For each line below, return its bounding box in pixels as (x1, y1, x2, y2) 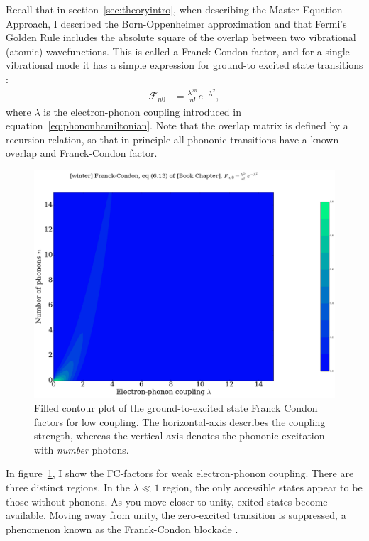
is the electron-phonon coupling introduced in (43, 104, 241, 119)
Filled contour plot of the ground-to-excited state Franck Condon (34, 400, 318, 415)
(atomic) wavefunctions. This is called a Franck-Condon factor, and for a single (6, 43, 350, 58)
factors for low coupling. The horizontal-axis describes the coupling (34, 414, 326, 429)
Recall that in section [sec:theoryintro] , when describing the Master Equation (6, 2, 343, 16)
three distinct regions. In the (6, 479, 130, 494)
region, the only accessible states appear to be (163, 479, 363, 494)
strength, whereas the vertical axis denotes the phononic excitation (34, 428, 325, 443)
